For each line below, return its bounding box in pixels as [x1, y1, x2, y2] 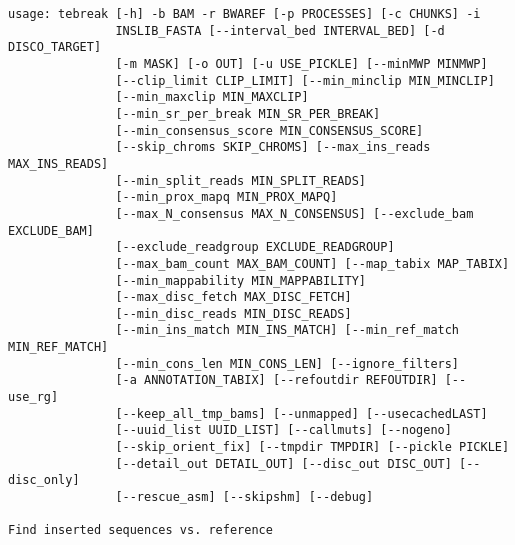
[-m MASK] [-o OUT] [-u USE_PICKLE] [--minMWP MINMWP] [115, 56, 488, 71]
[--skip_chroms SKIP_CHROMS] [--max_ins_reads [115, 140, 431, 155]
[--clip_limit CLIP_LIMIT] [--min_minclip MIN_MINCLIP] [115, 73, 495, 88]
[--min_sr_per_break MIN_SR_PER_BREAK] [115, 106, 381, 121]
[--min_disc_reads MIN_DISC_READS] [115, 306, 352, 321]
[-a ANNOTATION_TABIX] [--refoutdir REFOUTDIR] [115, 373, 438, 388]
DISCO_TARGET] [8, 40, 102, 55]
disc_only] [8, 473, 80, 488]
